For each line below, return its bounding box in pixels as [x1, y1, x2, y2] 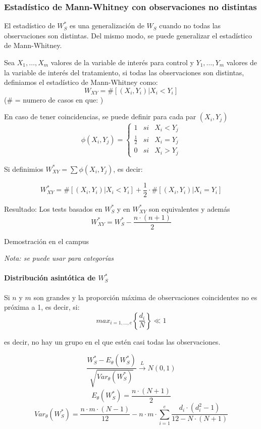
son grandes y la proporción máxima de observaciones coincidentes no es [33, 292, 257, 302]
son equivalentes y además [149, 203, 230, 214]
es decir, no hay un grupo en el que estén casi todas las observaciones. [4, 336, 221, 347]
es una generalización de [70, 20, 144, 31]
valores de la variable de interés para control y [50, 57, 194, 67]
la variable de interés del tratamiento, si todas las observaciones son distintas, [4, 67, 244, 77]
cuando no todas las [159, 20, 221, 31]
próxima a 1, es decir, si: [4, 302, 80, 312]
